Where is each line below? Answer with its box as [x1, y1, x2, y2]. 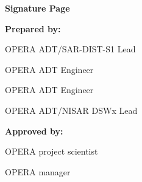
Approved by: [5, 124, 63, 137]
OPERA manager [5, 165, 71, 178]
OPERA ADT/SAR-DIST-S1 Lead [5, 43, 136, 55]
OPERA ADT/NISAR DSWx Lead [5, 103, 138, 116]
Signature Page [5, 2, 70, 14]
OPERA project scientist [5, 145, 98, 158]
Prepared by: [5, 22, 61, 35]
